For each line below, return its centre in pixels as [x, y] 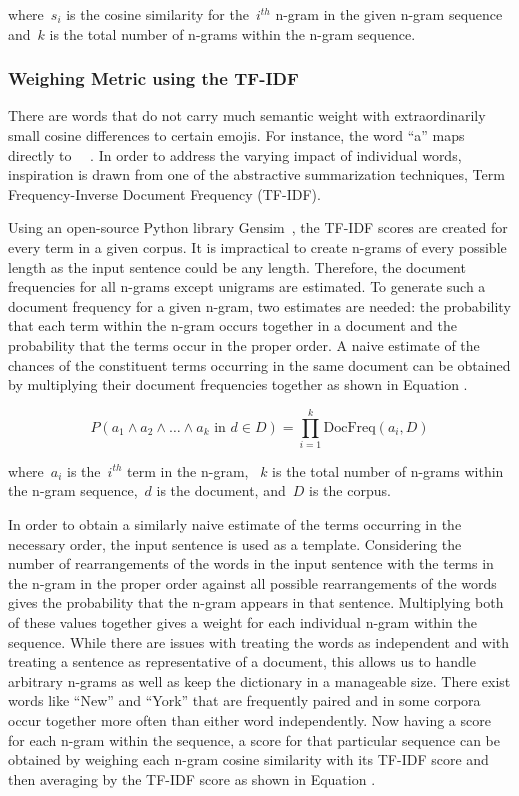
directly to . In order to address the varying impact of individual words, [235, 154]
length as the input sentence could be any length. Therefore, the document [237, 266]
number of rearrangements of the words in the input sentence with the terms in [251, 563]
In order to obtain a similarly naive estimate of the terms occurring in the [235, 524]
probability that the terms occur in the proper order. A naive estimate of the [244, 344]
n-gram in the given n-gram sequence [389, 14]
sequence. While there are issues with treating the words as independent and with [259, 641]
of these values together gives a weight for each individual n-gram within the [242, 622]
